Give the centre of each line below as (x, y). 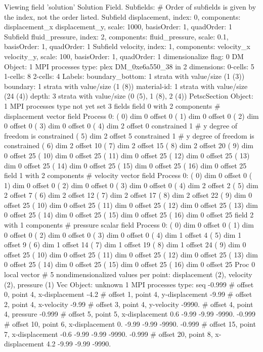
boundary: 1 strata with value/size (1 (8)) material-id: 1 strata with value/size (126, 86)
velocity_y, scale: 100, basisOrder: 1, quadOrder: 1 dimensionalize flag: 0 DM (124, 56)
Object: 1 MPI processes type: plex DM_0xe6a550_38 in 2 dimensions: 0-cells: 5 (129, 66)
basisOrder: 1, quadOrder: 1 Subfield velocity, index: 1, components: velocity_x (127, 46)
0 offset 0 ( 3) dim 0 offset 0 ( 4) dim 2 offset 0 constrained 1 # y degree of (121, 126)
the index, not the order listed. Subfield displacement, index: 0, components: (122, 16)
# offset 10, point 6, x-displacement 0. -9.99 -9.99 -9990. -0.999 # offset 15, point (130, 324)
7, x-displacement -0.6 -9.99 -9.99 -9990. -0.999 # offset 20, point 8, (108, 334)
